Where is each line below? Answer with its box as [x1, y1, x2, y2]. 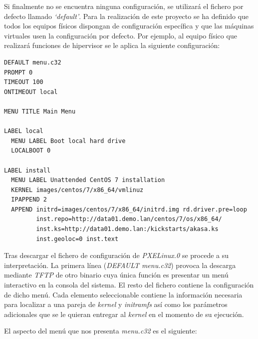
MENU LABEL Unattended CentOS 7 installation [11, 176, 165, 184]
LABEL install [4, 166, 51, 174]
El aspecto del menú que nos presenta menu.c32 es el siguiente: [4, 325, 197, 336]
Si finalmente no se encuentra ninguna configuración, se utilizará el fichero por [4, 1, 244, 11]
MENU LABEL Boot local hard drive [11, 137, 126, 144]
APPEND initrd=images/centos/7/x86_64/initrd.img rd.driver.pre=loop [11, 205, 247, 213]
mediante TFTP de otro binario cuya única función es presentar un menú [4, 269, 229, 280]
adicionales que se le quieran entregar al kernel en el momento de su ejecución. [4, 308, 244, 319]
